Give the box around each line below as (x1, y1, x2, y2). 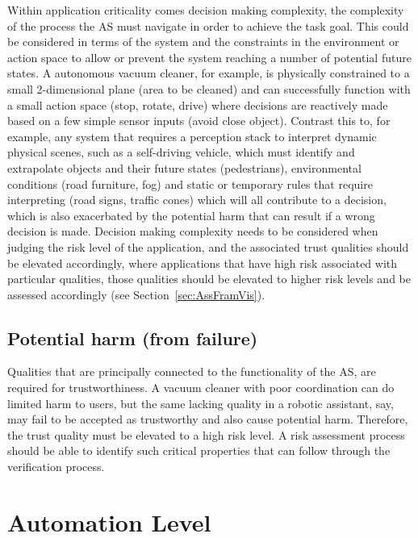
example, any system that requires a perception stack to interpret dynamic (7, 127, 377, 144)
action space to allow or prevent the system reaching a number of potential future (7, 48, 412, 65)
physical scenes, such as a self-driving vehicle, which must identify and (7, 144, 355, 161)
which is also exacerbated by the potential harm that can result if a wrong (7, 206, 375, 223)
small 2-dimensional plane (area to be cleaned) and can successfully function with (7, 80, 411, 97)
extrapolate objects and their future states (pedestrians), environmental (7, 159, 362, 176)
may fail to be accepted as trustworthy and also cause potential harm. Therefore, (7, 411, 408, 427)
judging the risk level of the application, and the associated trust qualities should (7, 238, 409, 255)
